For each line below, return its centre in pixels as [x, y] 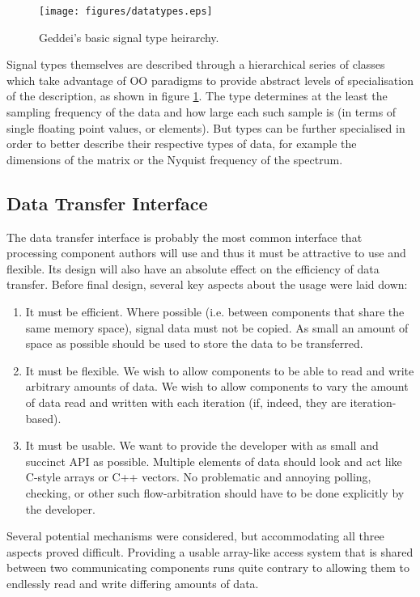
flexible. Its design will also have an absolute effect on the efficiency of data [193, 268]
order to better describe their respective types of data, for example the [182, 144]
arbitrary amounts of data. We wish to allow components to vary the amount [217, 386]
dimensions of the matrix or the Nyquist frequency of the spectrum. [175, 159]
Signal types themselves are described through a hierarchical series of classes [196, 64]
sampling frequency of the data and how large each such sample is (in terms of [202, 112]
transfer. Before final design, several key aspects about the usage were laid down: [207, 284]
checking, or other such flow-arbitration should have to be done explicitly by [215, 492]
